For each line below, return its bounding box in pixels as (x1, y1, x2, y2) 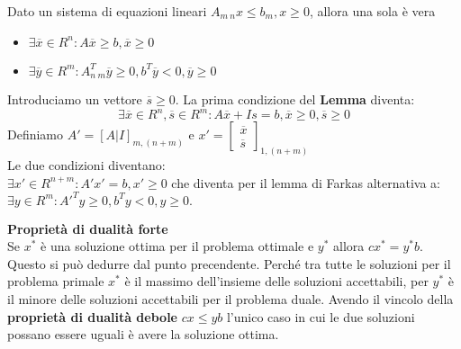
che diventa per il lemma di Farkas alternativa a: (171, 173, 440, 192)
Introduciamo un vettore (7, 90, 142, 109)
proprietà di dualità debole (7, 307, 177, 326)
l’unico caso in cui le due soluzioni (226, 307, 415, 326)
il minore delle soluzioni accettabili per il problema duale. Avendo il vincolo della (7, 290, 454, 309)
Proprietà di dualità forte (7, 219, 168, 237)
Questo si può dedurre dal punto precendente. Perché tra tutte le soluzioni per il (7, 254, 451, 273)
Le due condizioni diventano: (7, 156, 166, 174)
